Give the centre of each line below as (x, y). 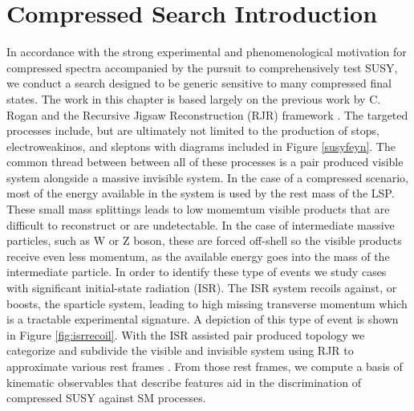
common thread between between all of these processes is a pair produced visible (205, 162)
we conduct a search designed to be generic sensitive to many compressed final (199, 83)
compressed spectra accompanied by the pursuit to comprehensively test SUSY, (202, 67)
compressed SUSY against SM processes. (106, 398)
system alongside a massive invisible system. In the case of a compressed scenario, (208, 177)
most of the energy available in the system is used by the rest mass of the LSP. (201, 193)
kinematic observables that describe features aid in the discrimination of (184, 382)
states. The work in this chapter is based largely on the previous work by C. (194, 98)
